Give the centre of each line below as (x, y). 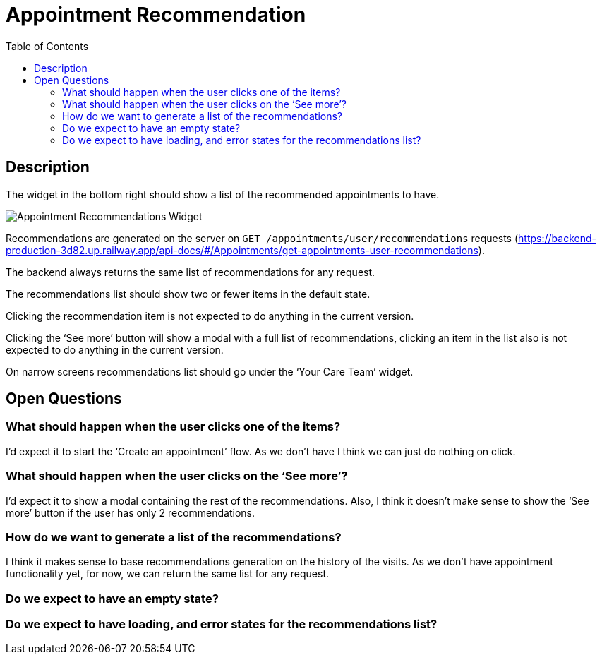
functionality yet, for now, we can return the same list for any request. (168, 574)
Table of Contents (47, 46)
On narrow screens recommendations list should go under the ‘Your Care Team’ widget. (210, 371)
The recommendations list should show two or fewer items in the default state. (188, 294)
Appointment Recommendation (156, 15)
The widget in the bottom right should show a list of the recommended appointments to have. (223, 194)
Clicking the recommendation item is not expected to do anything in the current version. (210, 316)
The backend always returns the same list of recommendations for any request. (191, 272)
